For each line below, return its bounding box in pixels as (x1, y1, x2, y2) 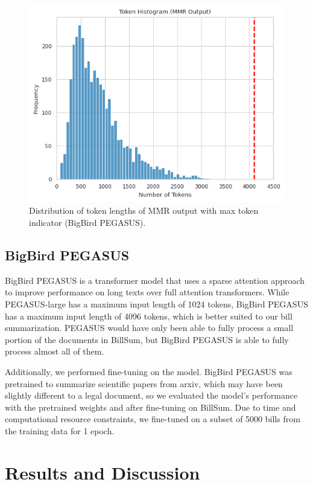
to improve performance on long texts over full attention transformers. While (5, 286, 289, 298)
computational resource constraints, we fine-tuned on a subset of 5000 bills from (5, 413, 300, 425)
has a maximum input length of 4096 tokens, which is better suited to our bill (5, 309, 292, 322)
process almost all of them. (5, 345, 104, 358)
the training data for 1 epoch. (5, 424, 115, 437)
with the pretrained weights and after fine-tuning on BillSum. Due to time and (5, 400, 296, 413)
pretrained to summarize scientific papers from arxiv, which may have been (5, 377, 283, 390)
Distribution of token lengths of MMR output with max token (29, 204, 259, 217)
